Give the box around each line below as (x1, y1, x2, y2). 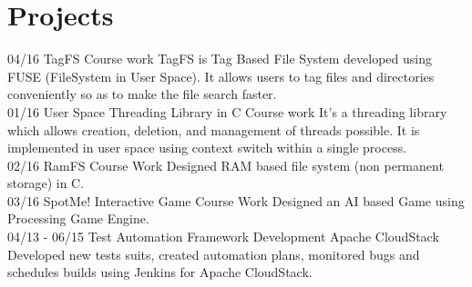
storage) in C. (7, 173, 85, 193)
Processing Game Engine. (7, 209, 149, 228)
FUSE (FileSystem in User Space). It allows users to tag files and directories (7, 66, 435, 85)
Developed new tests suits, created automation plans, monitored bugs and (7, 244, 420, 263)
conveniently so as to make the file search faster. (7, 84, 277, 104)
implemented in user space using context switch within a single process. (7, 138, 407, 157)
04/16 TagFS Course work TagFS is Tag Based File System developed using (7, 49, 432, 68)
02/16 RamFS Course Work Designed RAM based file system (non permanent (7, 155, 444, 174)
